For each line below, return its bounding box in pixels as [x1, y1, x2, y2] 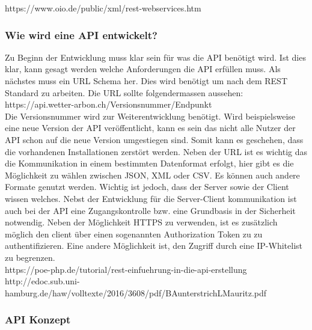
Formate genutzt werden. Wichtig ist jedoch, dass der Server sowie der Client [5, 180, 289, 193]
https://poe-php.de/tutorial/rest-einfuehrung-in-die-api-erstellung [5, 263, 247, 275]
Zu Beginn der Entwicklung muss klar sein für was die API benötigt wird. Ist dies [5, 50, 306, 63]
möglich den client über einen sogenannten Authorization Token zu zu [5, 227, 263, 240]
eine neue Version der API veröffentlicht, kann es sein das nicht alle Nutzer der [5, 121, 296, 134]
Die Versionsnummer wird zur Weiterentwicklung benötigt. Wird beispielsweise [5, 109, 296, 122]
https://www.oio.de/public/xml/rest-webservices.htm [5, 2, 201, 14]
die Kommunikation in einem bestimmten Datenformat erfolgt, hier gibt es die [5, 157, 294, 170]
